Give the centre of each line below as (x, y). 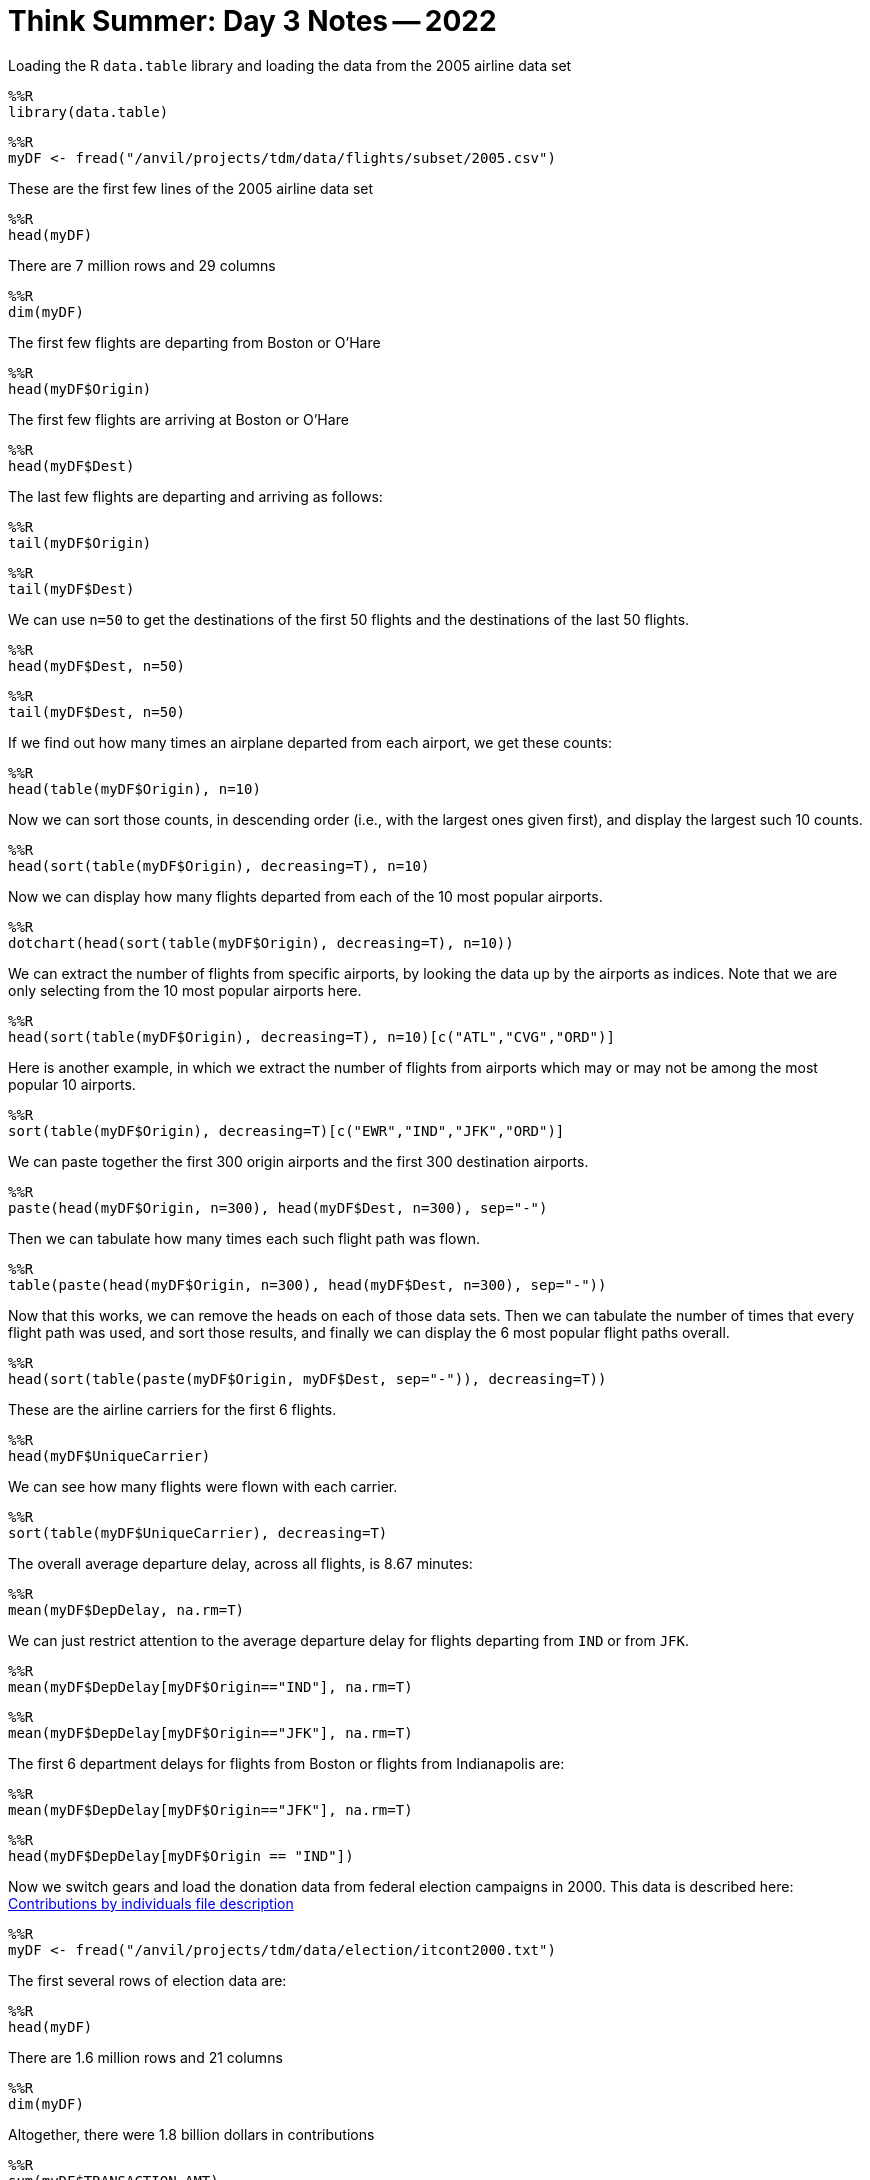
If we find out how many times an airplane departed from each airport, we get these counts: (310, 742)
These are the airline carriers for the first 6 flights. (172, 1409)
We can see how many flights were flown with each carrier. (203, 1486)
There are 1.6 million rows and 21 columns (145, 2057)
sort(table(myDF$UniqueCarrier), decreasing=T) (198, 1532)
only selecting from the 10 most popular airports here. (185, 990)
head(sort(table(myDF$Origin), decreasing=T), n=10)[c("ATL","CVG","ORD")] (311, 1036)
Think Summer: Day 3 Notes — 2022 (252, 21)
